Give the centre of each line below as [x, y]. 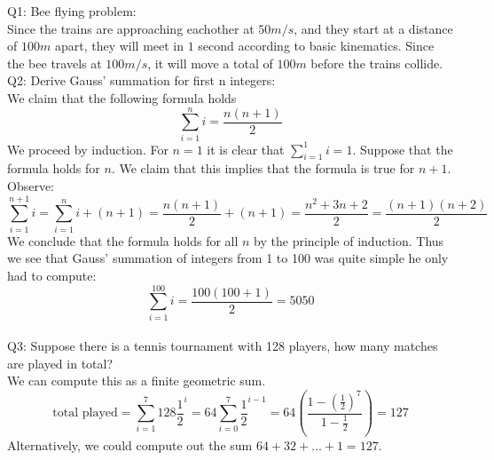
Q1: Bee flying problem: [72, 11]
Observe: [31, 186]
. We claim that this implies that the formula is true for [263, 168]
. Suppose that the [403, 149]
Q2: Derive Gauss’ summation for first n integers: [141, 80]
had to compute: [52, 275]
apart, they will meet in [119, 46]
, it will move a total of [210, 63]
